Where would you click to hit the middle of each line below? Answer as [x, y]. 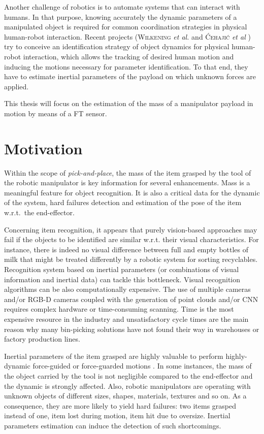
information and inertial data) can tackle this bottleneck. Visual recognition [122, 279]
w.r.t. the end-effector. [39, 212]
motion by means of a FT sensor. [56, 113]
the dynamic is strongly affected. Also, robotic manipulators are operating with [127, 386]
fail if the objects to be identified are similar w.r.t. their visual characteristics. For [131, 239]
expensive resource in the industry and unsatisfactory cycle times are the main [126, 319]
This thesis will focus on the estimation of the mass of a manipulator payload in [129, 103]
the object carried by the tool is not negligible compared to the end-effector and [128, 375]
